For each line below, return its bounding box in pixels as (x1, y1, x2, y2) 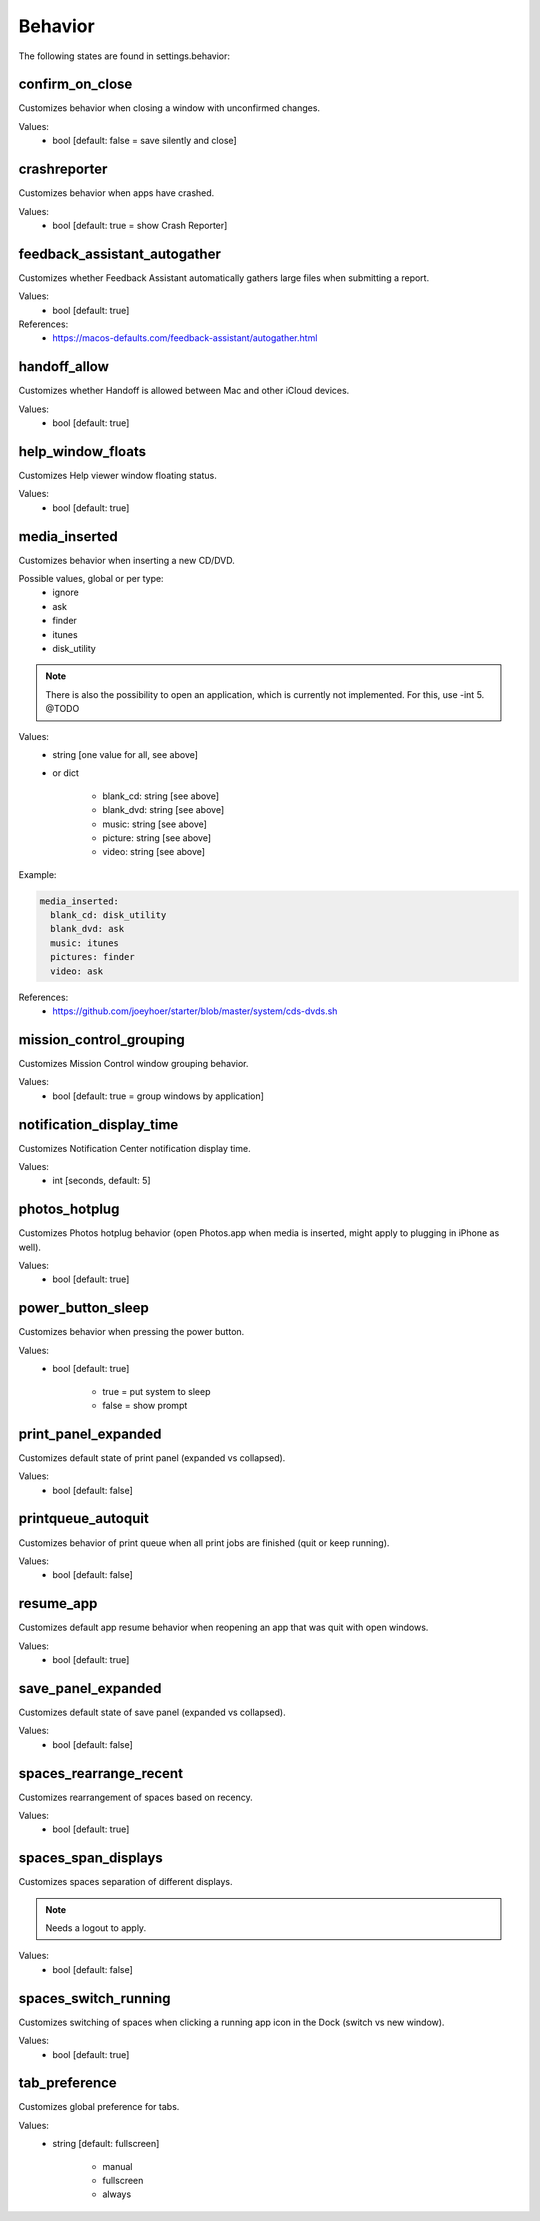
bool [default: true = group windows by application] (52, 1090, 265, 1102)
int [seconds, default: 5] (52, 1175, 151, 1187)
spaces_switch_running (18, 1990, 171, 2007)
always (102, 2188, 132, 2200)
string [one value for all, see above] (52, 748, 199, 760)
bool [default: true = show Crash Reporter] (52, 219, 228, 231)
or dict (52, 767, 80, 779)
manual (102, 2160, 133, 2172)
